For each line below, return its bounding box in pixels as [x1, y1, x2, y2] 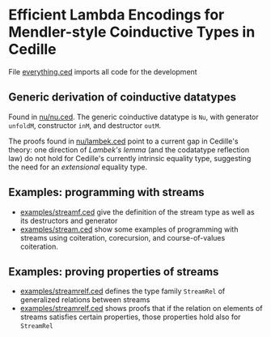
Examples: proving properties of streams [8, 265, 219, 279]
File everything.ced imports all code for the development [8, 66, 197, 76]
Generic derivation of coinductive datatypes [8, 91, 237, 105]
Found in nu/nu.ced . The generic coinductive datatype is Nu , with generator [8, 112, 259, 122]
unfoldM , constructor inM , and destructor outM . [8, 120, 162, 130]
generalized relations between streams [19, 295, 150, 305]
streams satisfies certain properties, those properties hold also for [19, 312, 241, 322]
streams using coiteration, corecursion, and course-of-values [19, 232, 226, 242]
